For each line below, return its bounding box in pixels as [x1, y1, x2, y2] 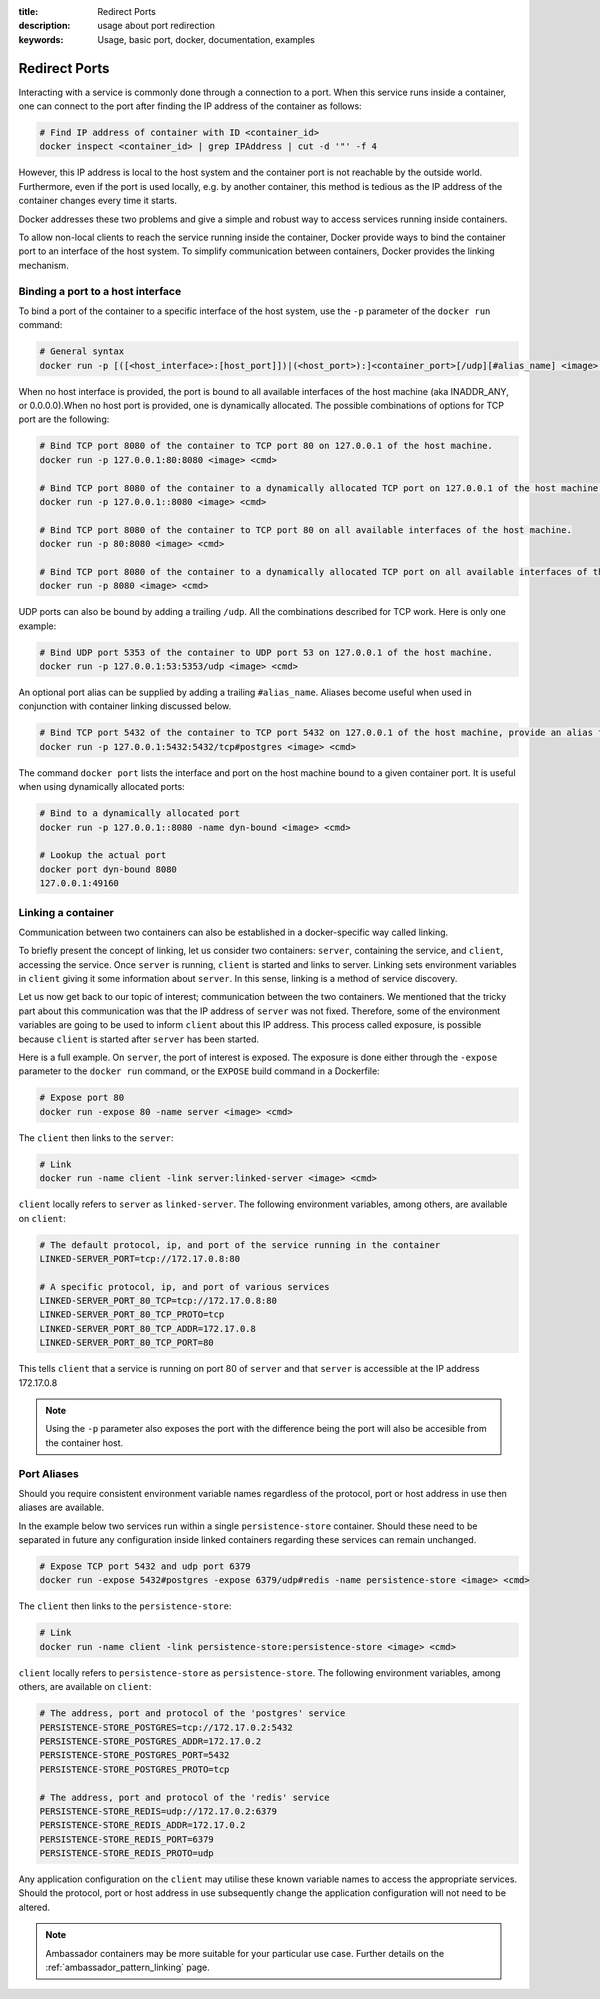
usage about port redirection [97, 20, 215, 32]
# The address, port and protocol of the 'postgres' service [39, 1708, 346, 1719]
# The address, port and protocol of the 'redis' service [39, 1791, 330, 1803]
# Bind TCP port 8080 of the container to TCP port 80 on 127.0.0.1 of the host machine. [39, 440, 494, 452]
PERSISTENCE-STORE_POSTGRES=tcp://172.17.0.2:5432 [39, 1721, 294, 1733]
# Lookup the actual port [39, 850, 167, 861]
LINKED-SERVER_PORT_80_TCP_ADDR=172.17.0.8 [39, 1323, 257, 1334]
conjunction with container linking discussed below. [18, 700, 232, 712]
